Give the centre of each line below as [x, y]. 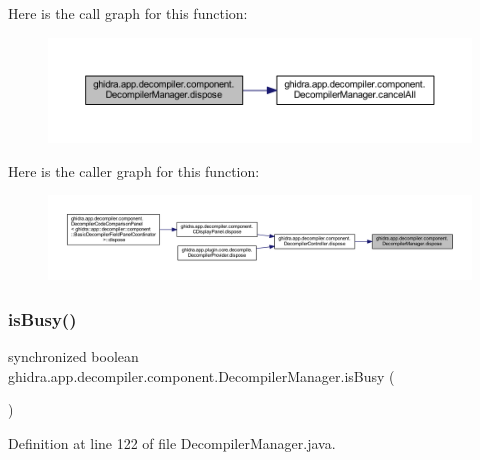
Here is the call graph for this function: [128, 13]
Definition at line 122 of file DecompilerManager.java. [172, 442]
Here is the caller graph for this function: [134, 170]
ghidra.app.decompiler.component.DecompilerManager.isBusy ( [201, 375]
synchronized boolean [73, 356]
